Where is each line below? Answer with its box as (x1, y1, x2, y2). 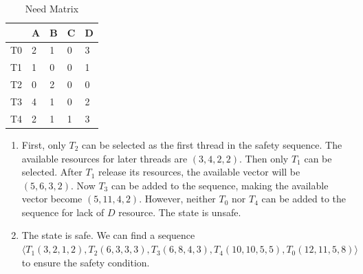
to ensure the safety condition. (21, 255, 150, 269)
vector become (21, 191, 82, 206)
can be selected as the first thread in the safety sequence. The (82, 137, 342, 151)
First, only (21, 137, 66, 151)
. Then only (239, 151, 289, 165)
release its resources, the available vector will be (98, 165, 300, 179)
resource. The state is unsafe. (118, 204, 241, 219)
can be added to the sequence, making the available (111, 178, 329, 192)
